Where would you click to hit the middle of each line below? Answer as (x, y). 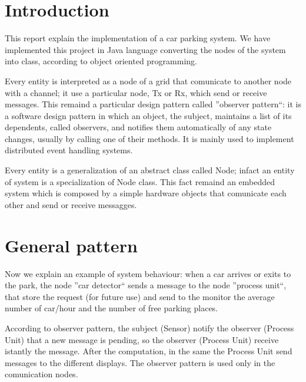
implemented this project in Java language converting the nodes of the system (145, 49)
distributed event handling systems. (69, 150)
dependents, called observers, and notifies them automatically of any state (138, 127)
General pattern (71, 245)
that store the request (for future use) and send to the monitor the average (140, 296)
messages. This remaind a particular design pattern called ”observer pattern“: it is (153, 104)
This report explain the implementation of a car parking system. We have (138, 38)
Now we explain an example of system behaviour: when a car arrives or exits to (148, 273)
